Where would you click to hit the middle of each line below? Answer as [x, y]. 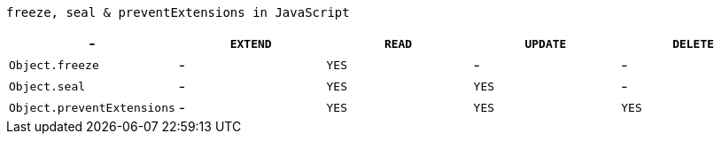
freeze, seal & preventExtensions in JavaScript [178, 12]
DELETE [694, 43]
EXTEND [251, 43]
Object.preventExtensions [92, 107]
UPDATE [546, 43]
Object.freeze [54, 65]
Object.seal [47, 86]
